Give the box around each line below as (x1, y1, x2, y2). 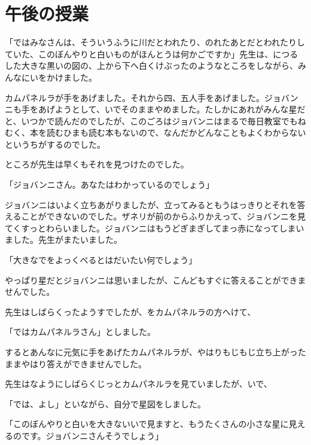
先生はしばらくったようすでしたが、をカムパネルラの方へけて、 (5, 305, 256, 318)
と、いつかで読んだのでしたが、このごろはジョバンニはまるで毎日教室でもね (5, 114, 306, 127)
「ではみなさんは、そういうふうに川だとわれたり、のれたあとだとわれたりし (5, 36, 306, 48)
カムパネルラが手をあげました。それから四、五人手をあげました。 (5, 91, 264, 103)
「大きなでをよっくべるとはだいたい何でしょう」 (5, 254, 197, 266)
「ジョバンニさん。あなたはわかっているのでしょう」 (5, 178, 214, 191)
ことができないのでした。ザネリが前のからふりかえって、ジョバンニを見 (21, 210, 306, 222)
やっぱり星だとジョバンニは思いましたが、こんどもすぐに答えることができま (5, 273, 306, 286)
